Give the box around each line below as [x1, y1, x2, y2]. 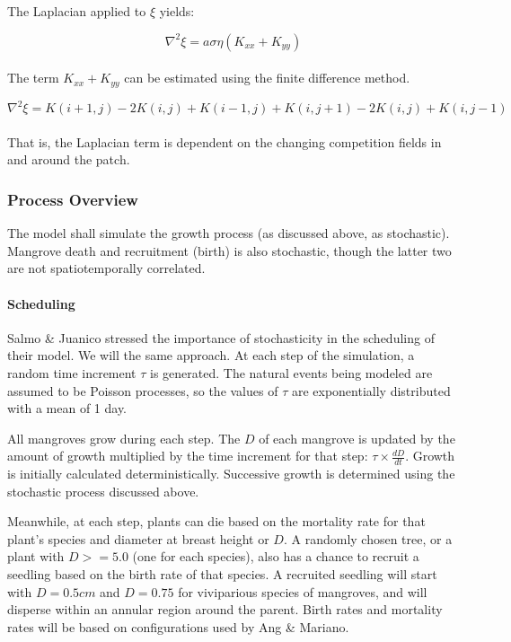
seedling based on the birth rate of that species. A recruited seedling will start [7, 565, 437, 584]
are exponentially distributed [291, 381, 451, 400]
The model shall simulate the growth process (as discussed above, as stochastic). [7, 224, 450, 242]
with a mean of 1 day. [7, 399, 127, 418]
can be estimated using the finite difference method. [124, 68, 410, 87]
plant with [7, 547, 65, 566]
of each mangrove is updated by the [259, 428, 455, 447]
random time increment [7, 363, 137, 382]
